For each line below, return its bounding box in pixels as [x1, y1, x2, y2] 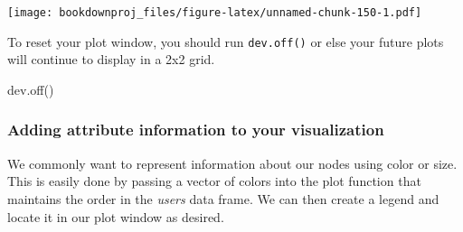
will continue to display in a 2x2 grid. [7, 50, 215, 69]
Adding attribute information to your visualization [7, 118, 384, 141]
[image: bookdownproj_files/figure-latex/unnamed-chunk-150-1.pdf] [7, 6, 422, 19]
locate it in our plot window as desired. [7, 207, 224, 226]
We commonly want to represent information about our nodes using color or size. [7, 153, 458, 172]
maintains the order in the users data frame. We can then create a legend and [7, 189, 439, 208]
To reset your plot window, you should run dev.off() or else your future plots [7, 32, 444, 51]
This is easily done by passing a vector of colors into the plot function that [7, 172, 421, 190]
